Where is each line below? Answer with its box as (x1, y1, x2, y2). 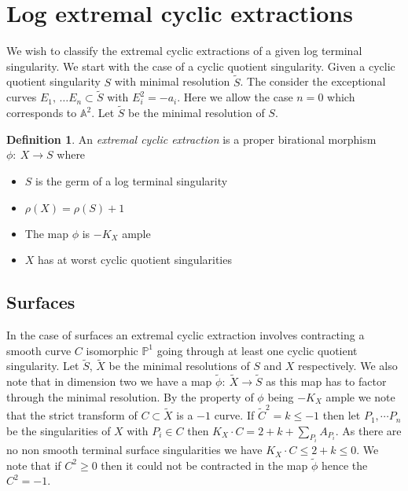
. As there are (335, 422, 402, 438)
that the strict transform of (6, 407, 138, 423)
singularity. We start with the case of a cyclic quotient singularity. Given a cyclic (6, 57, 395, 74)
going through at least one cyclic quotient (156, 342, 358, 358)
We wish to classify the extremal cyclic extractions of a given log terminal (6, 42, 362, 59)
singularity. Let (6, 357, 79, 374)
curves (6, 89, 37, 105)
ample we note (325, 388, 395, 405)
